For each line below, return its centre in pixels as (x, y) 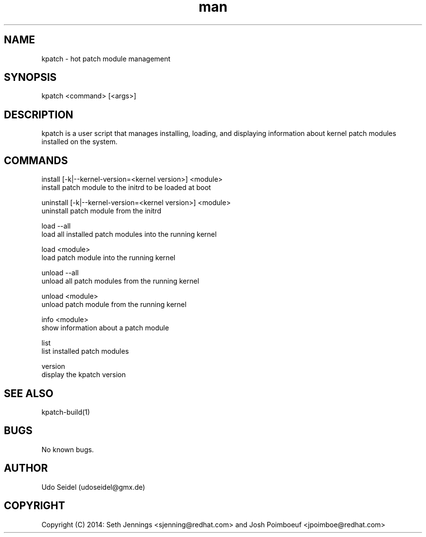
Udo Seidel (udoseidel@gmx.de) (93, 487)
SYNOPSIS (30, 77)
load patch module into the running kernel (108, 258)
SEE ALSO (29, 393)
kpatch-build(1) (66, 412)
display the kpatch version (84, 375)
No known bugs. (68, 449)
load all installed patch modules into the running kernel (129, 234)
